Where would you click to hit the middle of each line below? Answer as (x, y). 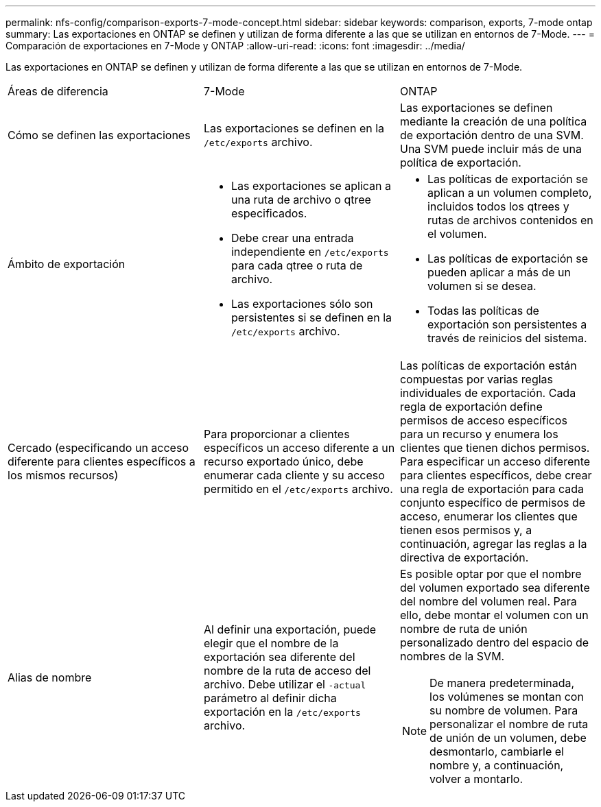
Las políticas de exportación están (488, 365)
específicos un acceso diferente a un (299, 448)
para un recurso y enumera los (479, 434)
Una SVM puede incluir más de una (491, 149)
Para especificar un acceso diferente (495, 461)
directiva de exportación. (464, 557)
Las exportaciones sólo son (302, 304)
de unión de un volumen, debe (508, 738)
